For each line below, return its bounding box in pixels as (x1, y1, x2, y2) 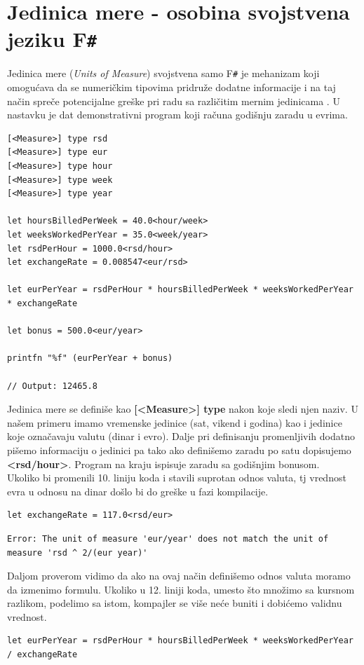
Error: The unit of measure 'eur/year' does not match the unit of (7, 533, 329, 544)
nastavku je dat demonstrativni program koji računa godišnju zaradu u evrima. (7, 107, 348, 122)
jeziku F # (7, 25, 97, 53)
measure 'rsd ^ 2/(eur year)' (7, 547, 148, 558)
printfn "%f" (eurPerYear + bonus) (7, 353, 173, 364)
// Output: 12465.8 (7, 381, 97, 391)
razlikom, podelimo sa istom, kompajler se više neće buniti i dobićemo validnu (7, 596, 342, 610)
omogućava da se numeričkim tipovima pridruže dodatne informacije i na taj (7, 80, 336, 95)
